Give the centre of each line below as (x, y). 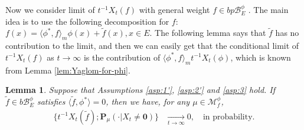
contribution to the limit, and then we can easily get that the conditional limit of (152, 46)
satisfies (51, 101)
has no (287, 33)
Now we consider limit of (50, 9)
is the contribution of (122, 57)
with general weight (174, 9)
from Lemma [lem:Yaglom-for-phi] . (68, 70)
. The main (268, 9)
